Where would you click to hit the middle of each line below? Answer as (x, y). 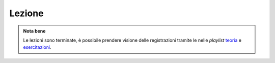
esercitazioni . (37, 47)
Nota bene (34, 31)
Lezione (26, 13)
